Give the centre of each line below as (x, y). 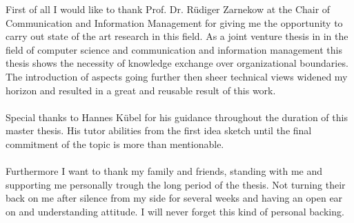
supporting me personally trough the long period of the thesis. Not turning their (176, 184)
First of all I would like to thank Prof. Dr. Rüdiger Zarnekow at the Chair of (168, 9)
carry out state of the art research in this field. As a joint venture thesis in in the (177, 36)
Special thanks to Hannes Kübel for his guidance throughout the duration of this (177, 117)
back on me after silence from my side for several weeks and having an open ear (174, 198)
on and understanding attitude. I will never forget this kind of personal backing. (175, 211)
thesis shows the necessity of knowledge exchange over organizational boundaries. (177, 63)
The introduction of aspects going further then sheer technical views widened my (177, 76)
